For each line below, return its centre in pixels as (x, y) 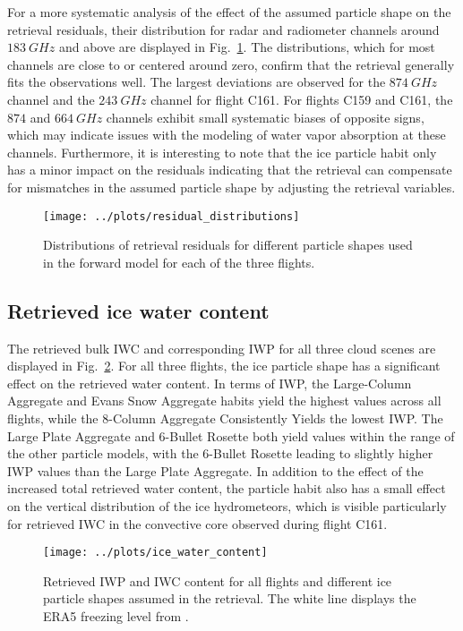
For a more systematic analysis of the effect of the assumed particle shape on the (229, 12)
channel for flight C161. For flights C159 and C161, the (302, 99)
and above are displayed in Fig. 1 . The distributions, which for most (247, 47)
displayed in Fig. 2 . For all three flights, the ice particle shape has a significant (224, 366)
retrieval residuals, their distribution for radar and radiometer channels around (223, 29)
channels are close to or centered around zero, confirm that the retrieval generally (231, 64)
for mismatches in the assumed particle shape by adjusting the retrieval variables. (231, 187)
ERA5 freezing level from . (116, 615)
